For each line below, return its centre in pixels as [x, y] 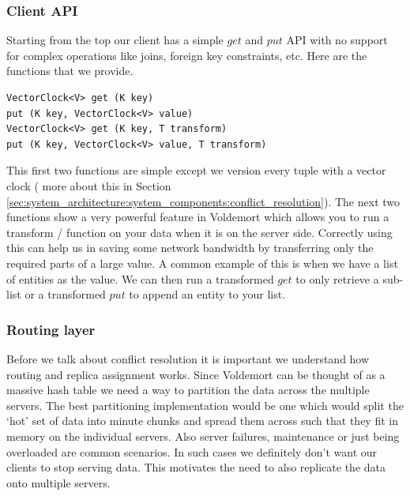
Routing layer [51, 329]
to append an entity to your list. [207, 294]
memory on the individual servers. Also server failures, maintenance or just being [203, 436]
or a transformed [65, 294]
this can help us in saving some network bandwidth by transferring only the [190, 248]
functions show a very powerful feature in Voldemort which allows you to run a [198, 217]
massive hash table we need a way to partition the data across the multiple [188, 390]
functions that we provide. [70, 71]
